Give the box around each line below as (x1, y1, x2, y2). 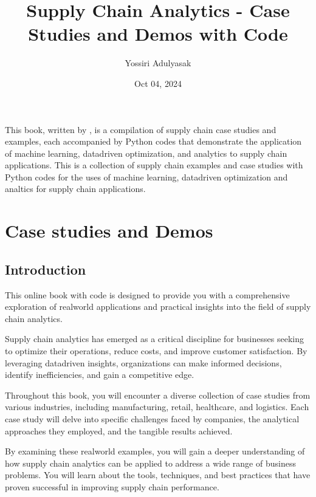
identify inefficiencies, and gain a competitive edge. (5, 368, 194, 381)
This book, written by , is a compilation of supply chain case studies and (5, 123, 276, 135)
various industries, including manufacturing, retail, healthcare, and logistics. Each (5, 400, 309, 413)
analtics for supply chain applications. (5, 182, 146, 195)
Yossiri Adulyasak (125, 57, 191, 69)
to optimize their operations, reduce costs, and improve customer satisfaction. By (5, 344, 307, 357)
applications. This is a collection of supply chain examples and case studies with (5, 159, 303, 171)
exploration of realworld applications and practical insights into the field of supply (5, 300, 311, 313)
